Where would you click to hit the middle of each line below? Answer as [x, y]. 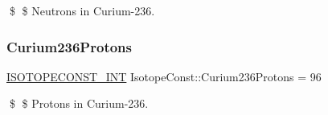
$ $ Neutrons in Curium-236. [82, 10]
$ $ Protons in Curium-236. [79, 103]
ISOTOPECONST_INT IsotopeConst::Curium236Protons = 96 [164, 76]
